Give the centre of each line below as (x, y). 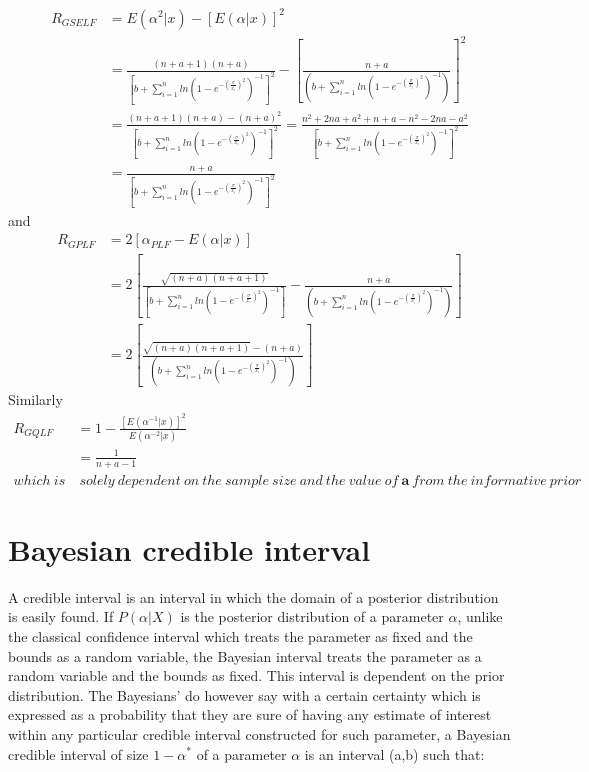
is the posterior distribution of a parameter (312, 616)
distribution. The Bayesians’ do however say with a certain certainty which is (244, 694)
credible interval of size (78, 753)
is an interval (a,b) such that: (394, 753)
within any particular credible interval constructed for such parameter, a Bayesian (259, 733)
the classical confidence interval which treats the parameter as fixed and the (240, 635)
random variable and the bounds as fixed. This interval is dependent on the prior (256, 675)
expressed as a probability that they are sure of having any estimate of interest (250, 714)
